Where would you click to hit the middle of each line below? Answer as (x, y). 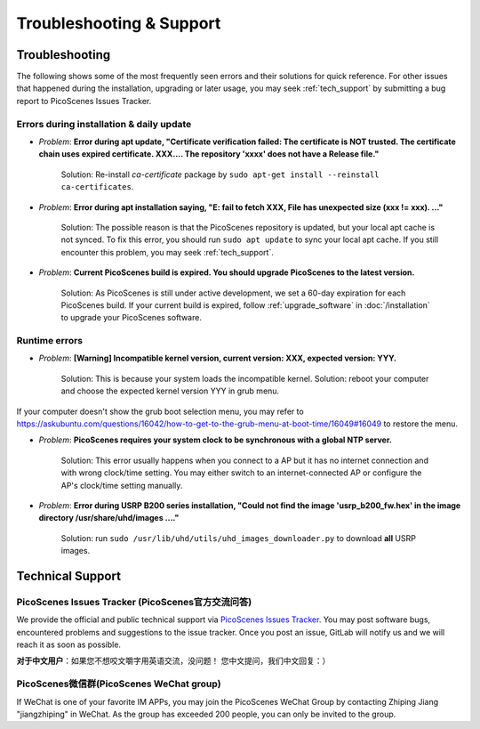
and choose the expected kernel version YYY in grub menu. (170, 391)
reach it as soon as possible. (69, 644)
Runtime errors (50, 341)
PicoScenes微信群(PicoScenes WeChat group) (119, 684)
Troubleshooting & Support (119, 23)
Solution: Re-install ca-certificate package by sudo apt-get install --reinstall (220, 174)
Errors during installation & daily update (104, 124)
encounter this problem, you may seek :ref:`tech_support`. (168, 252)
